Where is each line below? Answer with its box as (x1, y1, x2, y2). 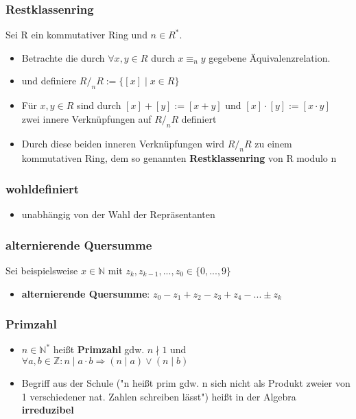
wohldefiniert (5, 180, 80, 197)
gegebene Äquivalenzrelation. (209, 50, 331, 64)
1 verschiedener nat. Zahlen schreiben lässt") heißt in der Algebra (21, 389, 296, 403)
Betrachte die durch (21, 50, 105, 64)
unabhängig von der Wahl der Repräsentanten (21, 207, 215, 222)
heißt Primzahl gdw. (53, 342, 145, 357)
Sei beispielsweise (5, 263, 78, 278)
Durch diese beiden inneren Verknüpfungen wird (21, 136, 225, 150)
